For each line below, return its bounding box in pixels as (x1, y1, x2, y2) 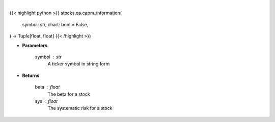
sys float (35, 98, 58, 104)
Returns (22, 72, 40, 78)
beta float (35, 84, 60, 90)
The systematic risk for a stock (47, 105, 113, 111)
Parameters (22, 42, 48, 48)
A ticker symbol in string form (47, 61, 110, 67)
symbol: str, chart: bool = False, (22, 21, 89, 27)
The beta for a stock (47, 91, 90, 97)
